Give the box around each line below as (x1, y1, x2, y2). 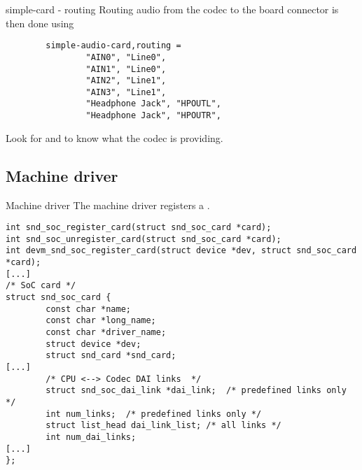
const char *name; (46, 304, 131, 314)
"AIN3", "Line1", (85, 87, 167, 97)
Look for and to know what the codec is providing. (6, 130, 223, 145)
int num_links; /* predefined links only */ (46, 408, 262, 419)
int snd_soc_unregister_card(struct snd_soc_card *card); (6, 234, 281, 244)
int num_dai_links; (46, 432, 137, 442)
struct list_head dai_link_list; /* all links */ (46, 420, 281, 431)
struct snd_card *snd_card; (46, 350, 176, 361)
